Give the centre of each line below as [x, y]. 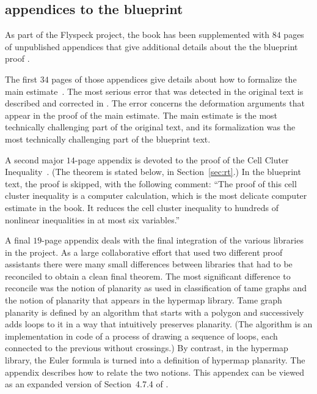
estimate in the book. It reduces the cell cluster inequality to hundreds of [142, 207]
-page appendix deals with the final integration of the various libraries [173, 240]
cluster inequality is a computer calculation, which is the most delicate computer [156, 195]
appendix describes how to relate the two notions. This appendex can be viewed [155, 372]
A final [18, 240]
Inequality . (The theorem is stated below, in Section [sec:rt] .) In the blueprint [153, 172]
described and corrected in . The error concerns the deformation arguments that [155, 103]
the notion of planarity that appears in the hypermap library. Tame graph [144, 300]
